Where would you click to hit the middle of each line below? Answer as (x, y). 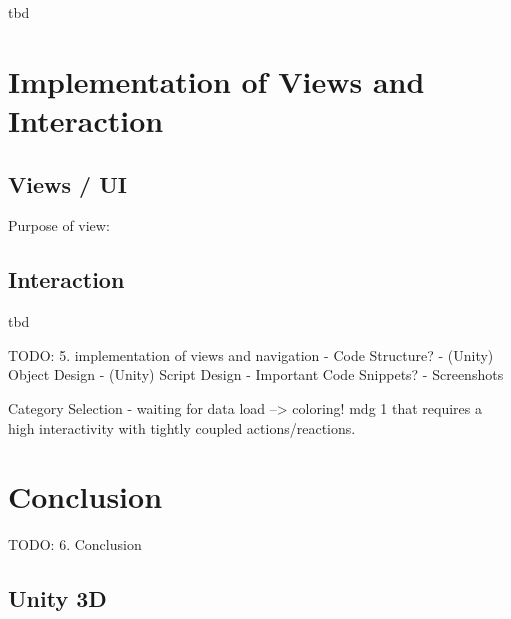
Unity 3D (57, 598)
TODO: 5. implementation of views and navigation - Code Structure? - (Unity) (251, 354)
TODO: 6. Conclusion (75, 544)
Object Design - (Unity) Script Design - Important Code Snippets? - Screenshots (256, 374)
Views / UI (67, 183)
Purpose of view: (59, 225)
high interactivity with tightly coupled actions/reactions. (182, 427)
